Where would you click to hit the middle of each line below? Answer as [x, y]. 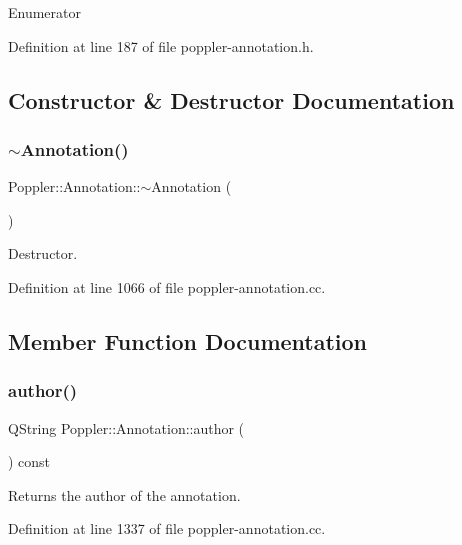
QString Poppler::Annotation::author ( [126, 427]
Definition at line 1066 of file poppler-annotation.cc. [167, 286]
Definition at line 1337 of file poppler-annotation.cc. [167, 528]
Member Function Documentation [188, 340]
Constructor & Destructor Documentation [231, 99]
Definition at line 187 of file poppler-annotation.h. [161, 45]
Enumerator [45, 12]
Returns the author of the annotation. [124, 494]
